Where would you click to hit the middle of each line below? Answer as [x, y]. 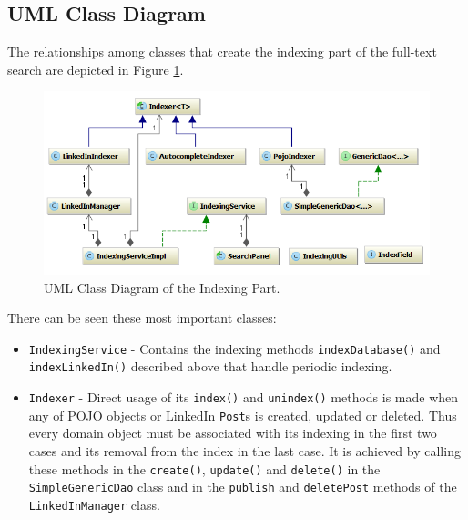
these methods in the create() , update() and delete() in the [204, 468]
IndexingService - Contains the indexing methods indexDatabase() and [234, 348]
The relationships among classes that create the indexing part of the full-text [222, 52]
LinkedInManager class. [94, 504]
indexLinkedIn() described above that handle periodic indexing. [210, 366]
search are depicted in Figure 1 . [96, 69]
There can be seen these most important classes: [142, 318]
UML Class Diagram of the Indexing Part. [162, 287]
